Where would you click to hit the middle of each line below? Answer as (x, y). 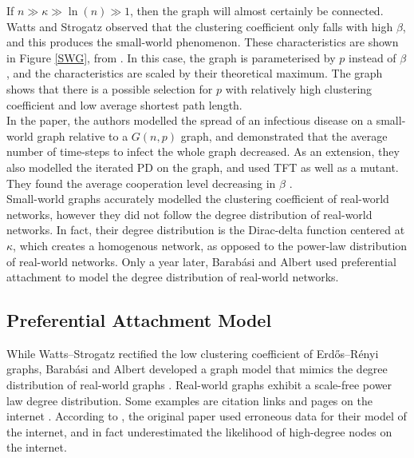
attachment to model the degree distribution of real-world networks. (173, 277)
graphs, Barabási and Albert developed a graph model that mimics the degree (197, 369)
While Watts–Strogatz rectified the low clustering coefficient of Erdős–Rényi (193, 353)
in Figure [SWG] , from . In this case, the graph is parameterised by (171, 57)
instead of (373, 57)
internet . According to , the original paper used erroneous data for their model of (207, 416)
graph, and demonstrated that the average (284, 135)
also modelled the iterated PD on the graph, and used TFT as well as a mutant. (203, 167)
